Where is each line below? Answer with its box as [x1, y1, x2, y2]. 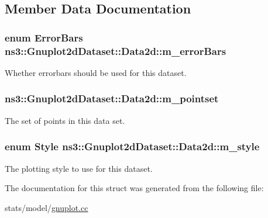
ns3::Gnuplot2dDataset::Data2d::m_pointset [5, 91, 219, 106]
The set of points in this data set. [5, 114, 125, 126]
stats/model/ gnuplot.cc [5, 201, 88, 213]
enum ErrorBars [5, 30, 83, 44]
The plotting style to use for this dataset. [5, 162, 153, 174]
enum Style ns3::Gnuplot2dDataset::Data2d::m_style [5, 139, 260, 154]
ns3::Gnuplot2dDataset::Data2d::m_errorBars [5, 43, 226, 58]
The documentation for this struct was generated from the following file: [5, 182, 264, 194]
